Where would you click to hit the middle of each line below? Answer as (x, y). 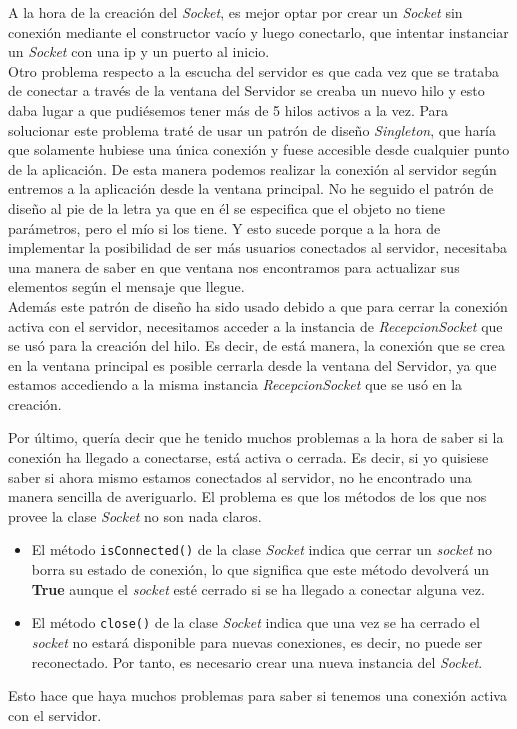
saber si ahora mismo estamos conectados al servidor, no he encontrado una (240, 476)
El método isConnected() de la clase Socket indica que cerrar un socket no (262, 549)
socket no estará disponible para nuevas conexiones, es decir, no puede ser (257, 641)
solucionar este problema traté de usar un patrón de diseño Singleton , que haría (252, 129)
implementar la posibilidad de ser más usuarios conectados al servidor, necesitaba (257, 247)
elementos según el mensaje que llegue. (126, 286)
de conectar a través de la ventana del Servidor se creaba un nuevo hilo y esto (246, 90)
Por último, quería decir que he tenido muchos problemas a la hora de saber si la (256, 437)
